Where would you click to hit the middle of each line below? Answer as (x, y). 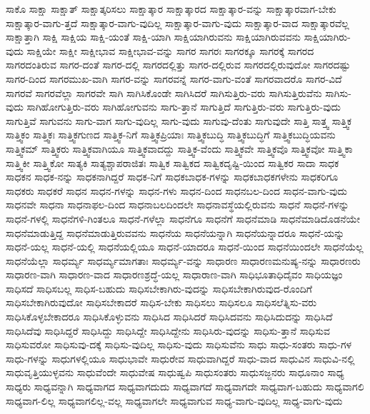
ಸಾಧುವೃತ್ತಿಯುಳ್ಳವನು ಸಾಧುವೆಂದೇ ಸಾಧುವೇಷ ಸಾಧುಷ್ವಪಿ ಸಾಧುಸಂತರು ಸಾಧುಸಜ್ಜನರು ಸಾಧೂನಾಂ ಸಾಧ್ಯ (175, 372)
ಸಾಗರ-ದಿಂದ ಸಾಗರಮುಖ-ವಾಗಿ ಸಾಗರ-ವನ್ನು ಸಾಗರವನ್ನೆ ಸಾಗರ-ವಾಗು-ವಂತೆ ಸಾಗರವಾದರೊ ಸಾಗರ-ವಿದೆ (174, 78)
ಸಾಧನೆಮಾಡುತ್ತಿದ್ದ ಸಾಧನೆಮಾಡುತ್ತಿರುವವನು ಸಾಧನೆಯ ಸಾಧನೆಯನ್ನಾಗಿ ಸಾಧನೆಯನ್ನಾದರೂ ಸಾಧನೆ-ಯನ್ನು (175, 232)
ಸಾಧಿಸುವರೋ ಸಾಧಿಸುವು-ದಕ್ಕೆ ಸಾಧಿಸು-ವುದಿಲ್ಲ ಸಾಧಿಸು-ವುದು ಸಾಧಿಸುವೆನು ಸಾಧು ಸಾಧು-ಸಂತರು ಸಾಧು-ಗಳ (179, 344)
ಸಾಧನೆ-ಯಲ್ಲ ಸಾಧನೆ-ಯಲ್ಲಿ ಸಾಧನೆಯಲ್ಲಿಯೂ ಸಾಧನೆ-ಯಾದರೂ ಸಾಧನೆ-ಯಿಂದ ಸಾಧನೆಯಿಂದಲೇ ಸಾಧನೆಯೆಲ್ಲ (185, 247)
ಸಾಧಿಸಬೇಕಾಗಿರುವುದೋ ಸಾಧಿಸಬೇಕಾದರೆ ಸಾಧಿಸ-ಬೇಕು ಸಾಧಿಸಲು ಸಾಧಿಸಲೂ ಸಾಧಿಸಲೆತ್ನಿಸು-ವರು (161, 302)
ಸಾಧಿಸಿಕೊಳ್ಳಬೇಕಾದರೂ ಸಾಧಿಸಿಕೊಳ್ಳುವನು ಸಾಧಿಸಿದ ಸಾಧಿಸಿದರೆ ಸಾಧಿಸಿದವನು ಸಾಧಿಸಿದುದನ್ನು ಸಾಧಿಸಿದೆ (169, 317)
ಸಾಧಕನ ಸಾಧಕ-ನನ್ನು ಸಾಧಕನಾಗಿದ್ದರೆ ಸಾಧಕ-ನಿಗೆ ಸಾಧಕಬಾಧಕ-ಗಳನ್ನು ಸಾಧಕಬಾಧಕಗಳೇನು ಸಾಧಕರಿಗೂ (172, 177)
